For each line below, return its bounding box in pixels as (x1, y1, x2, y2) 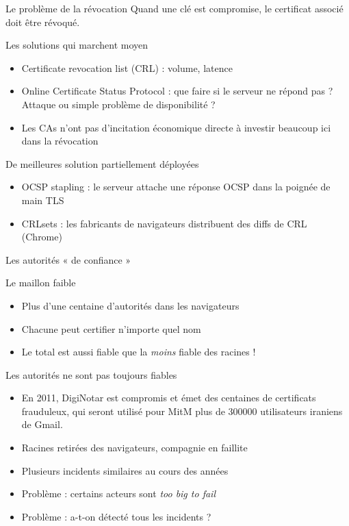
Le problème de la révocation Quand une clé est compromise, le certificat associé (5, 1, 344, 15)
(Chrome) (21, 229, 62, 244)
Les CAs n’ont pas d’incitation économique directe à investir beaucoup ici (21, 120, 331, 134)
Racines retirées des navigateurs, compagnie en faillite (21, 440, 248, 455)
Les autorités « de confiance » (5, 252, 131, 266)
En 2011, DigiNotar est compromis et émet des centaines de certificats (21, 390, 316, 405)
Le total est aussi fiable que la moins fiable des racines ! (21, 345, 256, 359)
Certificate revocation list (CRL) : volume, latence (21, 60, 233, 75)
